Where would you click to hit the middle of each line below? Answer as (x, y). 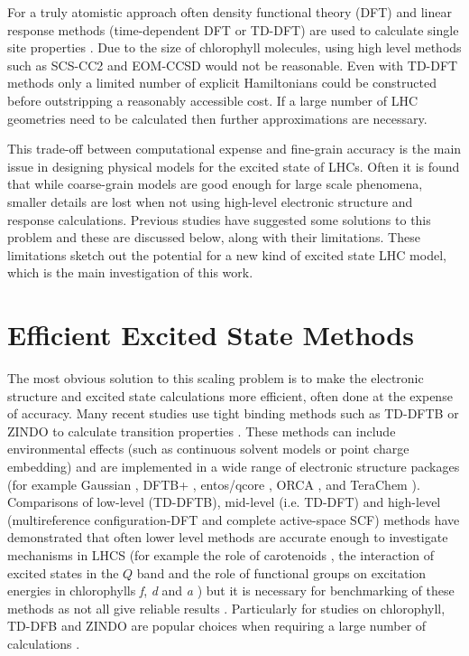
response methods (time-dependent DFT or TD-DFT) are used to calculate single (233, 29)
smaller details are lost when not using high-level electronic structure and (210, 201)
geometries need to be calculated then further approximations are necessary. (217, 118)
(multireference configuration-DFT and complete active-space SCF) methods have (234, 519)
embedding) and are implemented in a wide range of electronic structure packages (234, 466)
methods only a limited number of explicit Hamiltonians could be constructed (222, 83)
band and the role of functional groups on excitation (281, 572)
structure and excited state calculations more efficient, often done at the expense (230, 395)
